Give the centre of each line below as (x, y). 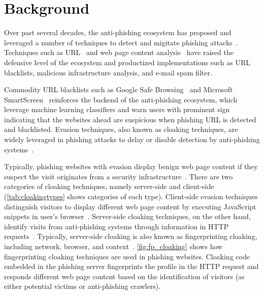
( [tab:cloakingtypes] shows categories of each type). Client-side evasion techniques (131, 196)
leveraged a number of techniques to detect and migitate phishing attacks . (121, 42)
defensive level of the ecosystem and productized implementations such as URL (127, 62)
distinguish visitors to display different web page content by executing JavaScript (130, 206)
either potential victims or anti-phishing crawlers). (82, 286)
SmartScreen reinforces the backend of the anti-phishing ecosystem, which (121, 99)
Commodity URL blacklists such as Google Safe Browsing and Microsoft (119, 89)
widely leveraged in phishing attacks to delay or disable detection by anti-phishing (132, 139)
